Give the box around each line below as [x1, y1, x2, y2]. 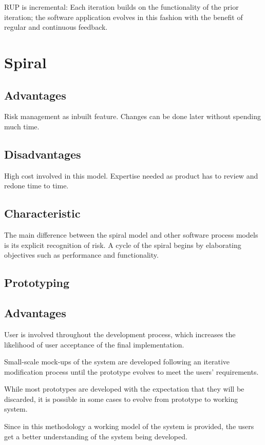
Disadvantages [4, 146, 81, 162]
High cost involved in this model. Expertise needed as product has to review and [4, 170, 258, 181]
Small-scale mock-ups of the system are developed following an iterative [4, 356, 230, 367]
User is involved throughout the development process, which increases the [4, 328, 236, 339]
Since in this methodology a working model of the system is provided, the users [4, 421, 254, 432]
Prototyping [4, 275, 70, 291]
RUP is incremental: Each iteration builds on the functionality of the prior [4, 2, 239, 12]
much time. [4, 121, 40, 131]
